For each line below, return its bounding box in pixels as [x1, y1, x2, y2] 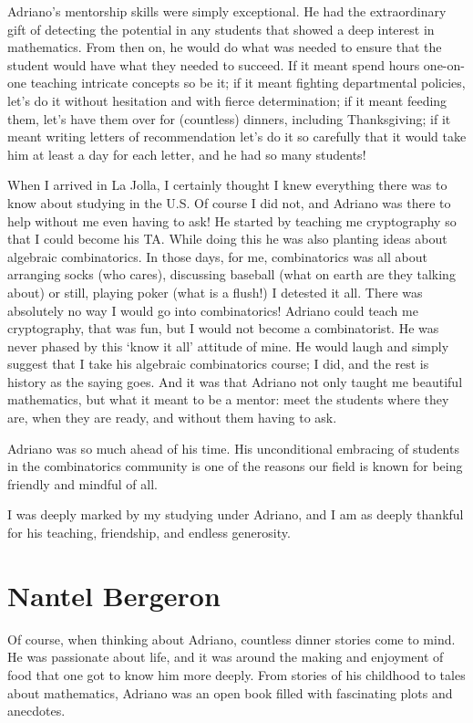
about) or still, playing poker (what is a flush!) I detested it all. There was [7, 282, 423, 301]
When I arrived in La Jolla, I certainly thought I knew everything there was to [7, 175, 447, 194]
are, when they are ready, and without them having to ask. [7, 408, 337, 427]
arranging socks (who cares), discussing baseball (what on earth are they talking [7, 265, 456, 284]
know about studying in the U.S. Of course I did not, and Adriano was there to [7, 193, 451, 212]
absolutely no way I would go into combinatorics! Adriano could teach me [7, 300, 418, 320]
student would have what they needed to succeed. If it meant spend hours [7, 55, 420, 74]
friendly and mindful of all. [7, 474, 158, 493]
